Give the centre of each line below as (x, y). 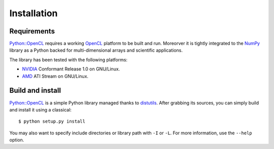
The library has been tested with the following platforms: (68, 60)
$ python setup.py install (52, 121)
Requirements (32, 31)
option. (17, 140)
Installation (33, 13)
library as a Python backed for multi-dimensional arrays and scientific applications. (96, 50)
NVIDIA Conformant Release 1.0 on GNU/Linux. (71, 69)
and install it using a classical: (41, 109)
